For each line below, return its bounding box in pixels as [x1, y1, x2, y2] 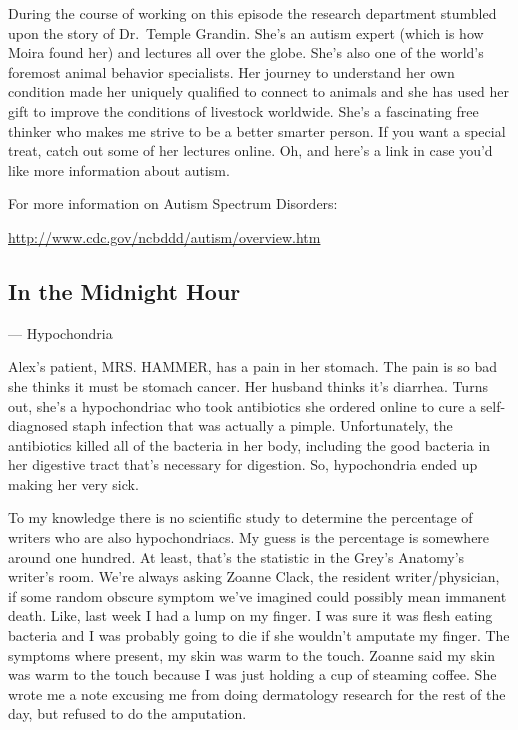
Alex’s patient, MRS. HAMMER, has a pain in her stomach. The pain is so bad [8, 356, 498, 377]
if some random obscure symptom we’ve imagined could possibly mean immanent [8, 585, 507, 606]
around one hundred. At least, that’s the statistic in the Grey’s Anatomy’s [8, 546, 465, 567]
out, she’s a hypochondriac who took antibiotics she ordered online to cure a [8, 395, 476, 416]
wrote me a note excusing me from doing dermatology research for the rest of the [8, 683, 506, 704]
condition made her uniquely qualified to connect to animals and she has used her [8, 81, 509, 102]
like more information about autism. [8, 159, 230, 180]
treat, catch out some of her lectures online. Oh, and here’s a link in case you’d [8, 140, 493, 161]
